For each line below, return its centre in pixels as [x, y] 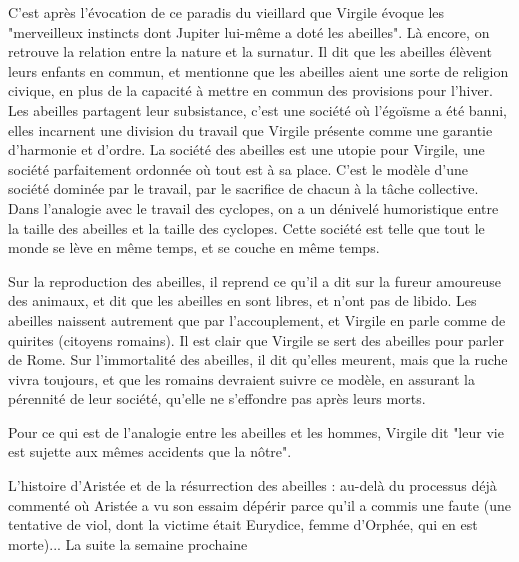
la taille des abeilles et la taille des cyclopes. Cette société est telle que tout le [246, 227]
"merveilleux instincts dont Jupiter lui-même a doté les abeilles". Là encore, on [249, 31]
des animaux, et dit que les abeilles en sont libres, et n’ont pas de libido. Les [242, 300]
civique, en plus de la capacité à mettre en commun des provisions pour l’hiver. [251, 90]
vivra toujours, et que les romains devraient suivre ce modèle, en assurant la [241, 378]
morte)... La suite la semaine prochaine [128, 543]
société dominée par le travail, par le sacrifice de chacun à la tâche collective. [243, 188]
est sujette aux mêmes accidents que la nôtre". [150, 451]
